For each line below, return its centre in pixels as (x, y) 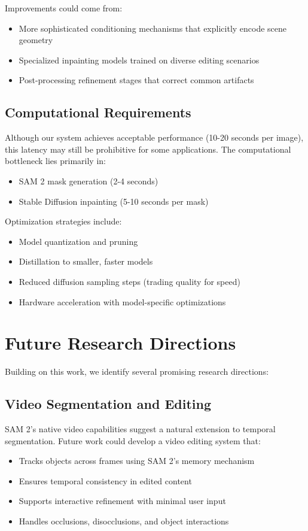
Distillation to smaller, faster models (86, 261)
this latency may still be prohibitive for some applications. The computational (148, 149)
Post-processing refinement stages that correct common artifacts (136, 80)
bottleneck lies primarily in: (55, 161)
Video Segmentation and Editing (108, 404)
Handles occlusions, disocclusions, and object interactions (124, 521)
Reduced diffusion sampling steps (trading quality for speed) (129, 281)
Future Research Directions (121, 343)
